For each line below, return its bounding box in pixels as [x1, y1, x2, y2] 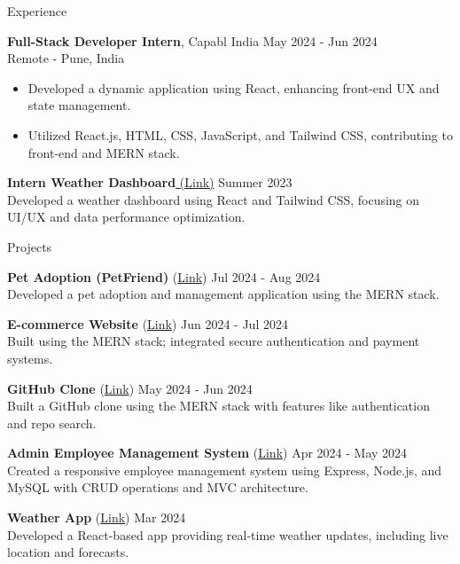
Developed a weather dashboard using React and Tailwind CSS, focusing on [7, 190, 420, 208]
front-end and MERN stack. [27, 143, 180, 161]
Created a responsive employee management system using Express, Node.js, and [7, 460, 442, 479]
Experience [7, 2, 67, 20]
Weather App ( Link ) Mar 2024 [7, 508, 186, 527]
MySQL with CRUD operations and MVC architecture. [7, 478, 308, 497]
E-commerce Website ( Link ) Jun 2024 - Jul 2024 [7, 314, 288, 333]
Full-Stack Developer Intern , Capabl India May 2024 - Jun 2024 [7, 31, 378, 50]
